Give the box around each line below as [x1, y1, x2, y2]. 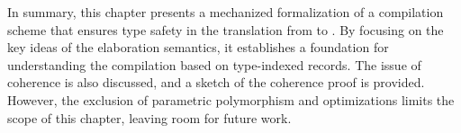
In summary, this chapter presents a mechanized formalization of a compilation [7, 3, 444, 21]
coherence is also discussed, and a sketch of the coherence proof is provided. [7, 73, 425, 92]
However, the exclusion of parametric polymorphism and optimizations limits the [7, 90, 455, 109]
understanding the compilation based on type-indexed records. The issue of [7, 55, 421, 74]
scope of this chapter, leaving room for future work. [7, 108, 292, 127]
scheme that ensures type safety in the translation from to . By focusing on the [7, 20, 444, 39]
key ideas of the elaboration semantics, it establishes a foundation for [7, 38, 389, 57]
